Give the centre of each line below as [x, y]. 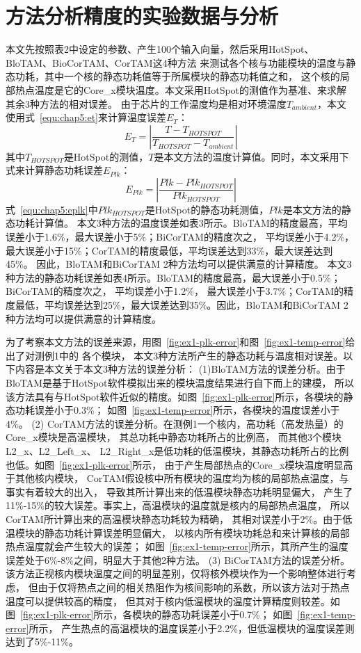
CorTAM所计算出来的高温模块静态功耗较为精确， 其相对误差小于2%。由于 [174, 518]
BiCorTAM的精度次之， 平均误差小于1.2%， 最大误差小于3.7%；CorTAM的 [175, 291]
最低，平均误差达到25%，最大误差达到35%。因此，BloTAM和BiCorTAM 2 [182, 305]
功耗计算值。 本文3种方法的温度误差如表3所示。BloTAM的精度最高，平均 [181, 223]
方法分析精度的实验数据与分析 [142, 16]
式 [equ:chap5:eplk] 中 [52, 209]
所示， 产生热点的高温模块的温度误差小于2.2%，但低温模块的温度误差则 [192, 628]
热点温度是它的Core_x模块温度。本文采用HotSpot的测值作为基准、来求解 [181, 89]
